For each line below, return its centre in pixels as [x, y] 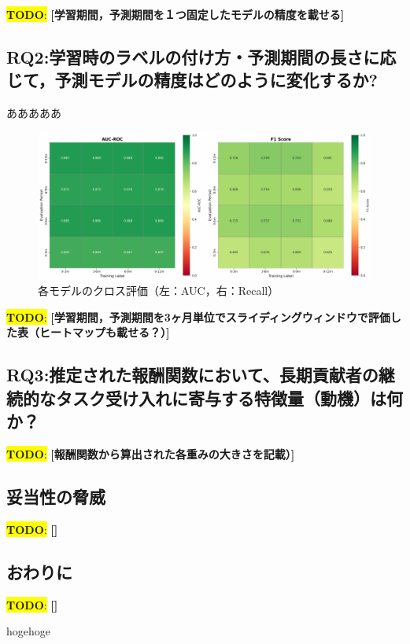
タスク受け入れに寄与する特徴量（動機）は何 [229, 397]
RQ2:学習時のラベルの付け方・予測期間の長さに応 [201, 56]
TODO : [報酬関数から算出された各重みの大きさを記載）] [151, 453]
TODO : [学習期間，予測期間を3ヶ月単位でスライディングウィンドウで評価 [198, 316]
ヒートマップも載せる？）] [104, 332]
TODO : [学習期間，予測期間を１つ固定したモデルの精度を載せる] [175, 14]
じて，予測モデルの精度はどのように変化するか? [192, 80]
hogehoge [28, 631]
